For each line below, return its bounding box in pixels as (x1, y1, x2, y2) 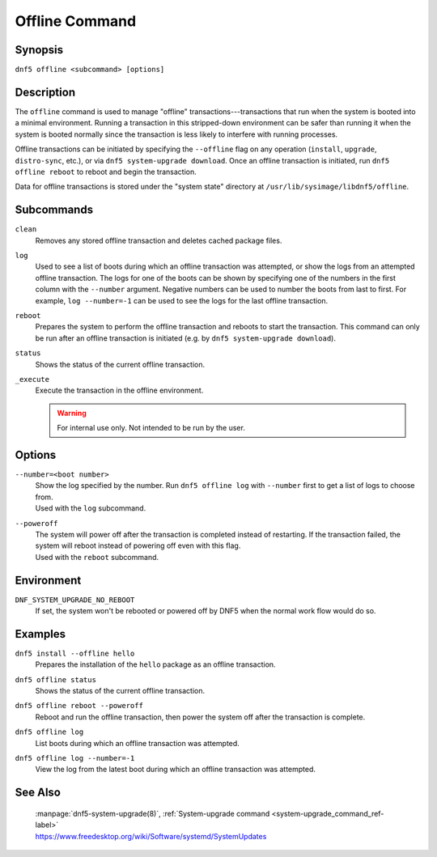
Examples (15, 627, 66, 641)
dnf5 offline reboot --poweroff (15, 701, 143, 711)
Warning (57, 408, 87, 418)
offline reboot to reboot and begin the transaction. (15, 167, 197, 176)
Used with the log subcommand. (35, 503, 146, 513)
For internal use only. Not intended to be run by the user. (57, 423, 246, 433)
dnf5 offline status (15, 675, 97, 684)
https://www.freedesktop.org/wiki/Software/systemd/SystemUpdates (35, 831, 267, 841)
